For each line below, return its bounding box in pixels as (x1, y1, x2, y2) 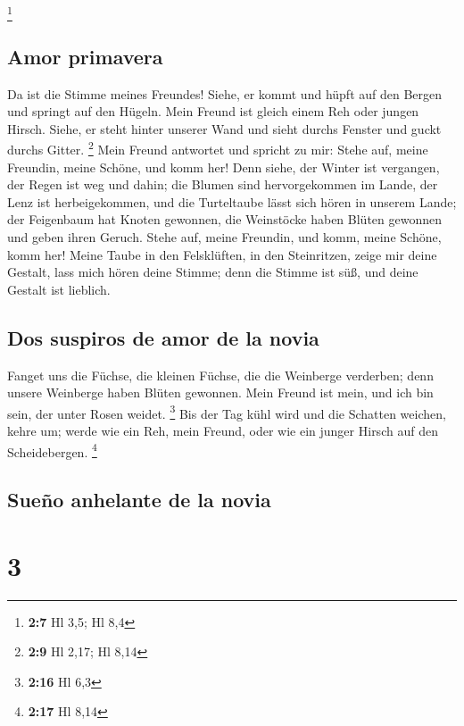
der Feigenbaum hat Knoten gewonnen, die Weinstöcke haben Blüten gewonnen (7, 210, 443, 229)
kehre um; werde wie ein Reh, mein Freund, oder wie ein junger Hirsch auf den (7, 421, 438, 439)
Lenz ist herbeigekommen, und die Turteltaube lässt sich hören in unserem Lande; (7, 192, 457, 211)
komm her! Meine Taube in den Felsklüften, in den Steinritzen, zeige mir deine (7, 245, 437, 263)
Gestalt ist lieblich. (7, 280, 111, 298)
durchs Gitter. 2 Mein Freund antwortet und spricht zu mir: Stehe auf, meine (7, 138, 428, 158)
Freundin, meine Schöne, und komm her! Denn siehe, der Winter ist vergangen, (7, 157, 440, 176)
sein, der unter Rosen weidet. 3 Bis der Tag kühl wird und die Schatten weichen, (7, 401, 446, 422)
